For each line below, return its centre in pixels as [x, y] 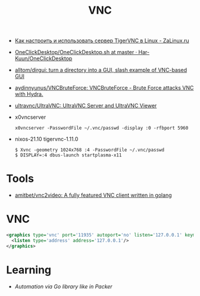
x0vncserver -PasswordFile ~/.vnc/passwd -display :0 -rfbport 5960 [101, 128]
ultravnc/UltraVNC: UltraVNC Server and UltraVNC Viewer [86, 106]
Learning [29, 270]
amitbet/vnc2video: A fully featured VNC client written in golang [93, 195]
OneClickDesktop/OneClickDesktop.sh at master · [76, 52]
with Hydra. [29, 94]
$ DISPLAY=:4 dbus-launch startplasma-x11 [68, 155]
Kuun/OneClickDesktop [43, 59]
